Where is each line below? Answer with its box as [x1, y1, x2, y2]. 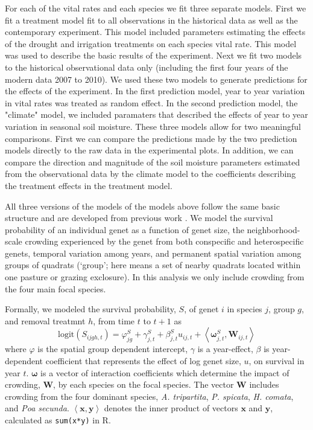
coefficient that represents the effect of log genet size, [45, 355, 241, 367]
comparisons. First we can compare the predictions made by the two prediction [5, 132, 297, 144]
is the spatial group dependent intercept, [37, 342, 188, 355]
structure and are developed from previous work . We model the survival [5, 211, 273, 224]
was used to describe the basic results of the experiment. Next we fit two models [5, 49, 302, 62]
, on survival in [248, 355, 305, 367]
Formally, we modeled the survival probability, [5, 303, 176, 315]
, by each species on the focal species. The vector [53, 378, 234, 391]
